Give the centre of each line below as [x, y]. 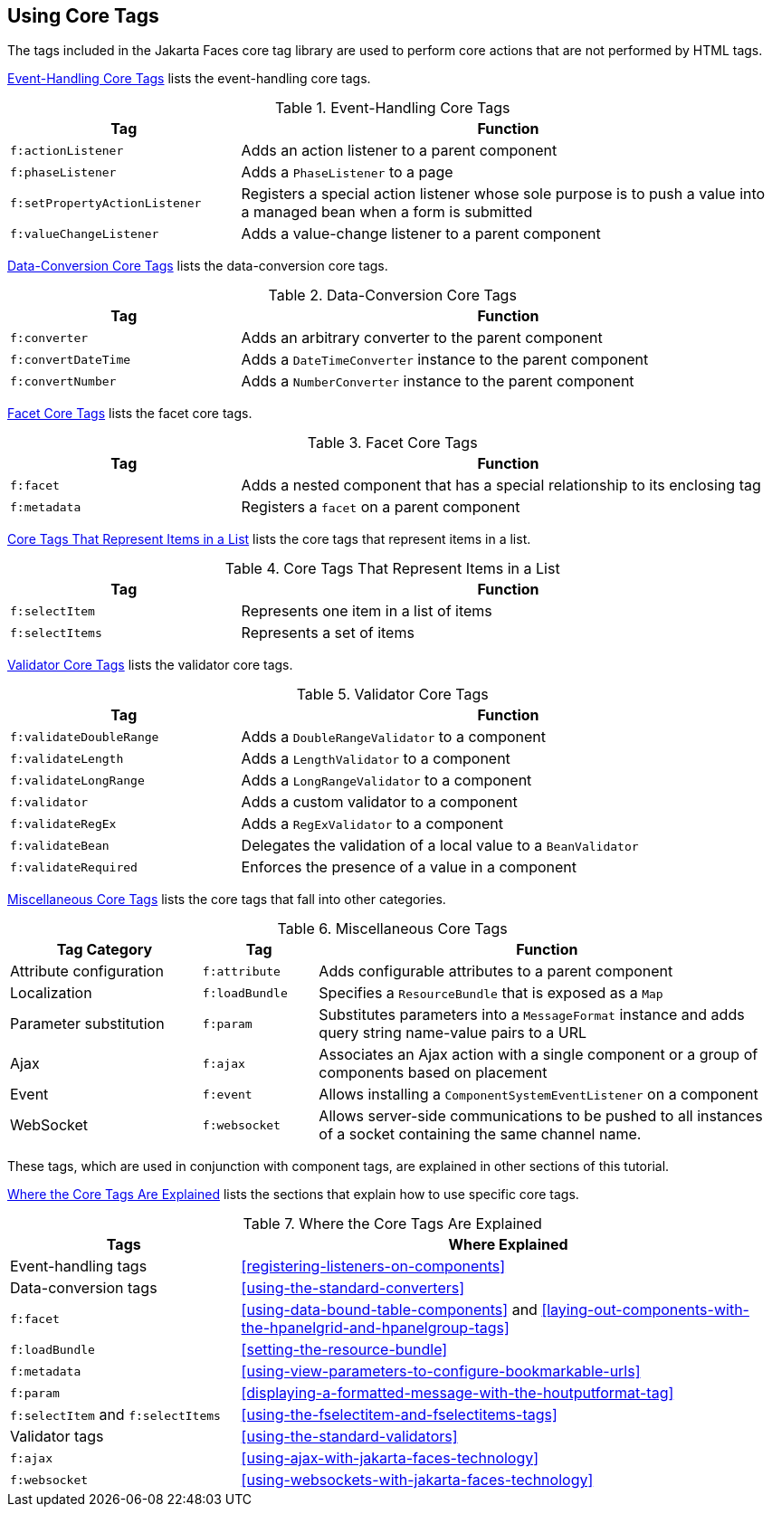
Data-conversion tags [84, 1288]
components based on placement [433, 1073]
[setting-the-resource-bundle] [344, 1350]
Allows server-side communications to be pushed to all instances [541, 1116]
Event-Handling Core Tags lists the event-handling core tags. [189, 79]
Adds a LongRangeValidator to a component [386, 781]
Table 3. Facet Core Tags [392, 443]
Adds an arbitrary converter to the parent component [422, 338]
